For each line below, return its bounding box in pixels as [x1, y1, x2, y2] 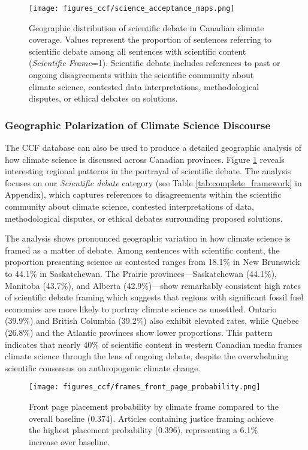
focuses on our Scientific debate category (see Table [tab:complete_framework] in [5, 176, 302, 189]
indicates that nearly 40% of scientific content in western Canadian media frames [5, 338, 303, 350]
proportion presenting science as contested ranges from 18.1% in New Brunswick [5, 255, 300, 268]
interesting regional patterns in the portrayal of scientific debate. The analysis [5, 165, 291, 177]
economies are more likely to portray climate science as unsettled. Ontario [5, 302, 277, 315]
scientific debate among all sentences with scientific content [29, 44, 246, 57]
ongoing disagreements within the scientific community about [29, 68, 254, 81]
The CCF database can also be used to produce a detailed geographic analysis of [5, 141, 301, 154]
